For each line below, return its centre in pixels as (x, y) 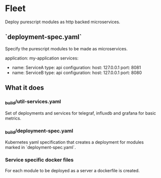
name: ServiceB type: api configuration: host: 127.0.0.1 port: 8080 (77, 73)
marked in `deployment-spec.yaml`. (40, 148)
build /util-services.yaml (33, 102)
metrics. (13, 118)
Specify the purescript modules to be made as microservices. (66, 48)
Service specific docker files (39, 160)
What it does (25, 88)
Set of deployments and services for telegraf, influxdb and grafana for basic (80, 113)
